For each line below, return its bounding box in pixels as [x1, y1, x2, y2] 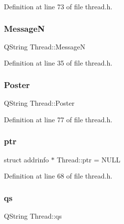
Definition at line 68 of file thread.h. [4, 171, 113, 181]
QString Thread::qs [4, 211, 62, 221]
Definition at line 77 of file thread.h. [4, 114, 113, 124]
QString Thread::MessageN [4, 41, 85, 51]
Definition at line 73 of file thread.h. [4, 1, 113, 11]
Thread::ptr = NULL [56, 154, 121, 164]
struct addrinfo [4, 154, 49, 164]
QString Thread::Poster [4, 98, 74, 108]
